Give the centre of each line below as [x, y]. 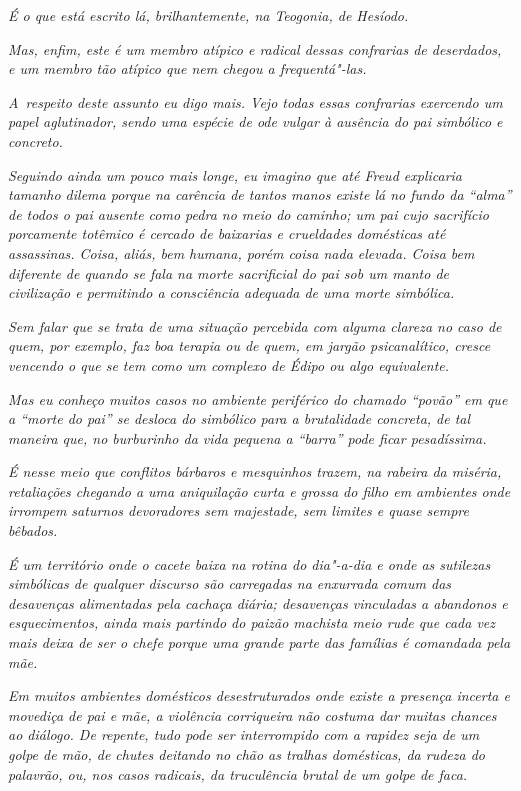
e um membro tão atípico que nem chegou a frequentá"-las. [187, 68]
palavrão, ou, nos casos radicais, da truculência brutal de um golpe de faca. [238, 773]
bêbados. [33, 530]
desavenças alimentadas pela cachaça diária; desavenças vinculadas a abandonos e [258, 602]
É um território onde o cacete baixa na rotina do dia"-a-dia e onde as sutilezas [249, 563]
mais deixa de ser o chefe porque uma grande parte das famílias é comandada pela [259, 642]
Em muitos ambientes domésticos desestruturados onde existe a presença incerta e [259, 695]
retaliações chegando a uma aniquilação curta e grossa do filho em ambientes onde [259, 490]
